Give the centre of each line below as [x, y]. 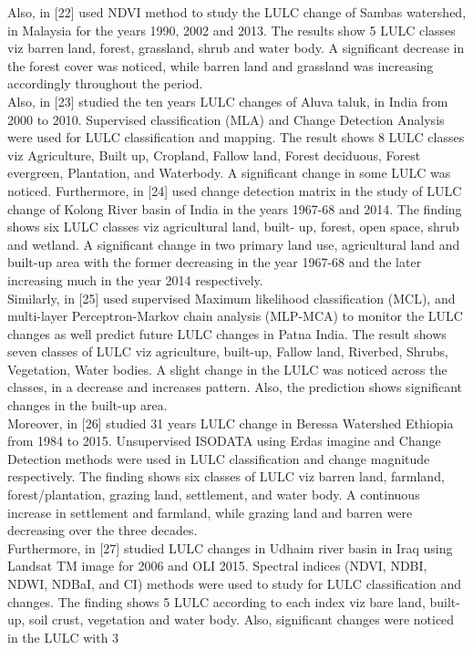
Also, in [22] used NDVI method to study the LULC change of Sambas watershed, [237, 12]
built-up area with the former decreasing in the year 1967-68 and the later [215, 262]
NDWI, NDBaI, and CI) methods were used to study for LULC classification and [235, 583]
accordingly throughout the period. [105, 83]
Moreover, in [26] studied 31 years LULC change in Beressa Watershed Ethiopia [231, 423]
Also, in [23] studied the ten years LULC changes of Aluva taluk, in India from [228, 101]
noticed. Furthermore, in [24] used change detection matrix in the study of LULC [235, 190]
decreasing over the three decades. [103, 530]
